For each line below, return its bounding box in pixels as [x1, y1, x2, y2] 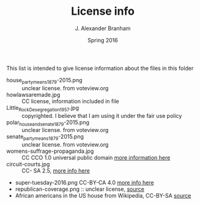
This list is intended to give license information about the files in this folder [6, 64, 194, 72]
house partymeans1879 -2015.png [6, 76, 83, 85]
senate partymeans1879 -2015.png [6, 133, 84, 142]
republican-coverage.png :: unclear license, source [15, 185, 145, 193]
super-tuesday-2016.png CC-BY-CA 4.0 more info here [15, 179, 154, 187]
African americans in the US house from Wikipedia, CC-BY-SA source [15, 192, 191, 199]
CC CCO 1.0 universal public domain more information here [21, 154, 171, 161]
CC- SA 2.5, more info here [21, 167, 90, 174]
